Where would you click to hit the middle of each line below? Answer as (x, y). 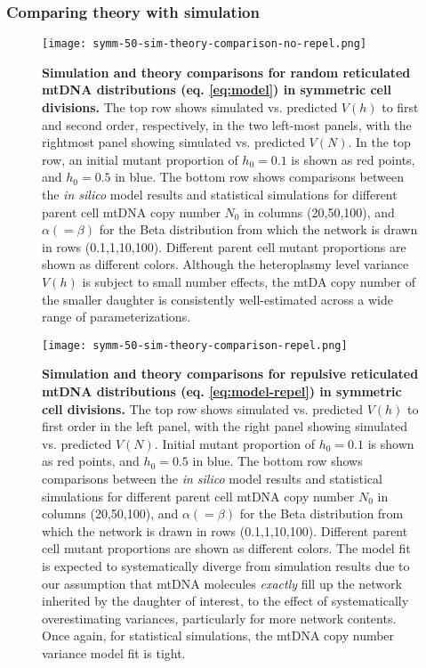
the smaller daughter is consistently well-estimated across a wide (217, 299)
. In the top (379, 142)
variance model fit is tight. (114, 652)
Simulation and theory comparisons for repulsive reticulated (230, 374)
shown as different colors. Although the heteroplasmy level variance (225, 264)
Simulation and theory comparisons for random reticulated (226, 72)
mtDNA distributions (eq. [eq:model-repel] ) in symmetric (222, 391)
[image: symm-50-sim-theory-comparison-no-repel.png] (205, 44)
